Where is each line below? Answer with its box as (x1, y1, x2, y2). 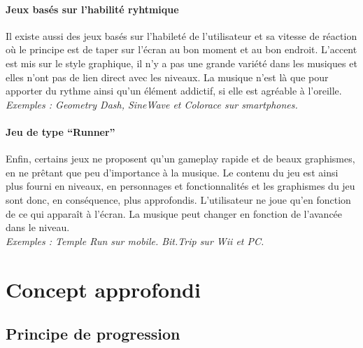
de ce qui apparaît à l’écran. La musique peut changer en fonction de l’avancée (6, 206, 343, 221)
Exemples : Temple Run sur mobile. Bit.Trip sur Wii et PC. (6, 233, 264, 248)
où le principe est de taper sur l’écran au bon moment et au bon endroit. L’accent (6, 42, 357, 57)
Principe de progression (6, 323, 180, 344)
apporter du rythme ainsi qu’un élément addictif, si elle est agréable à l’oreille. (6, 83, 342, 98)
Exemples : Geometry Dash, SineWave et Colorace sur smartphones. (6, 97, 298, 111)
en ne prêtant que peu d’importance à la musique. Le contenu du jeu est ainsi (6, 165, 339, 179)
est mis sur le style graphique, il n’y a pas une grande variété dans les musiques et (6, 55, 357, 70)
